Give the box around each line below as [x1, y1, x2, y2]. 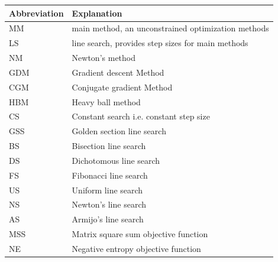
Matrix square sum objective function [72, 228, 208, 240]
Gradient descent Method [72, 66, 164, 78]
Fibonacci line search [72, 169, 148, 181]
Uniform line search [72, 183, 143, 196]
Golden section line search [72, 125, 166, 137]
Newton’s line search [72, 198, 146, 211]
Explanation [72, 7, 122, 19]
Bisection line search [72, 140, 146, 152]
